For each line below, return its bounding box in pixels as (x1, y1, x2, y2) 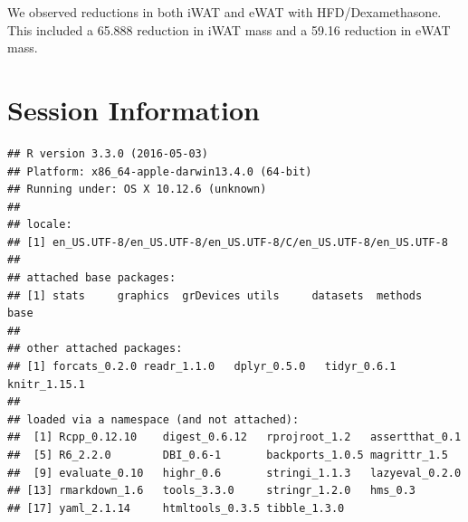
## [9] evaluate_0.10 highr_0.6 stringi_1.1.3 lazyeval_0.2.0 (7, 466, 462, 479)
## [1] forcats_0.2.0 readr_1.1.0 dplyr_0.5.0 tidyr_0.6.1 (7, 360, 396, 374)
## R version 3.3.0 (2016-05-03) (7, 147, 208, 160)
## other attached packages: (7, 342, 183, 356)
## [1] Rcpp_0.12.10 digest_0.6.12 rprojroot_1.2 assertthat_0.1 (7, 431, 462, 444)
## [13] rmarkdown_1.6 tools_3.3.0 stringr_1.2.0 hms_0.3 (7, 484, 416, 498)
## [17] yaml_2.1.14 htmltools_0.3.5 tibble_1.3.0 (7, 501, 345, 515)
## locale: (7, 218, 72, 232)
